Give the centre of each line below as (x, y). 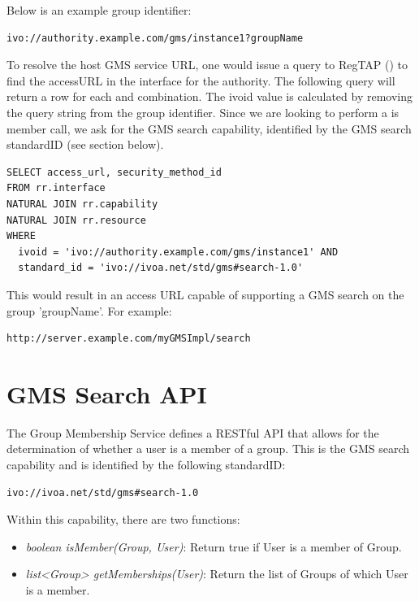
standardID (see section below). (85, 144)
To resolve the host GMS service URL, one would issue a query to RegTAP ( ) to (207, 65)
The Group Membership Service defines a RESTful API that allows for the (193, 432)
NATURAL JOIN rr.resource (76, 220)
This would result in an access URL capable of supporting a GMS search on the (205, 294)
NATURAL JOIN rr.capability (82, 204)
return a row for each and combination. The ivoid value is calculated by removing (209, 96)
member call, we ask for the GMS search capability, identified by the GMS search (209, 128)
